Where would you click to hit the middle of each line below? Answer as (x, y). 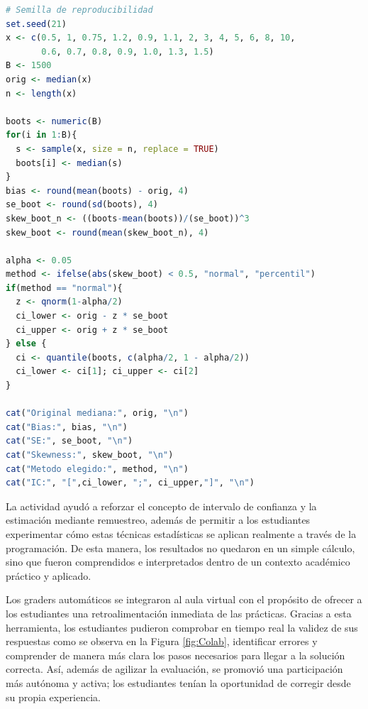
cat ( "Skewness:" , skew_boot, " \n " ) (90, 455)
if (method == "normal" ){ (64, 288)
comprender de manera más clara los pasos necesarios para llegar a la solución (175, 655)
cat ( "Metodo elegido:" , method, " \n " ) (97, 469)
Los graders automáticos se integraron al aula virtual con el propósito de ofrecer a (184, 599)
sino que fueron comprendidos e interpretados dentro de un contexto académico (178, 562)
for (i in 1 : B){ (41, 135)
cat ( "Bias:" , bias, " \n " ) (67, 427)
